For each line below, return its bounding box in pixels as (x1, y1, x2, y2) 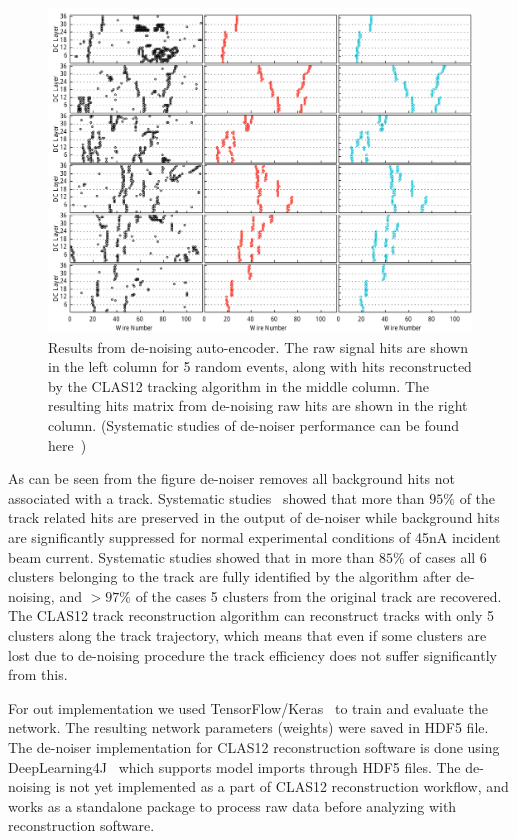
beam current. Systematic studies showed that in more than (8, 546, 375, 567)
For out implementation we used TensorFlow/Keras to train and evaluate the (8, 697, 488, 718)
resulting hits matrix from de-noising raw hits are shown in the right (48, 395, 468, 416)
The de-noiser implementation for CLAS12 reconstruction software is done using (8, 736, 500, 757)
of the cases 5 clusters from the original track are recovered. (135, 585, 502, 606)
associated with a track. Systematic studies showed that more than (8, 487, 425, 508)
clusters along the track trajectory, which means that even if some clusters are (8, 624, 487, 645)
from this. (8, 664, 68, 685)
